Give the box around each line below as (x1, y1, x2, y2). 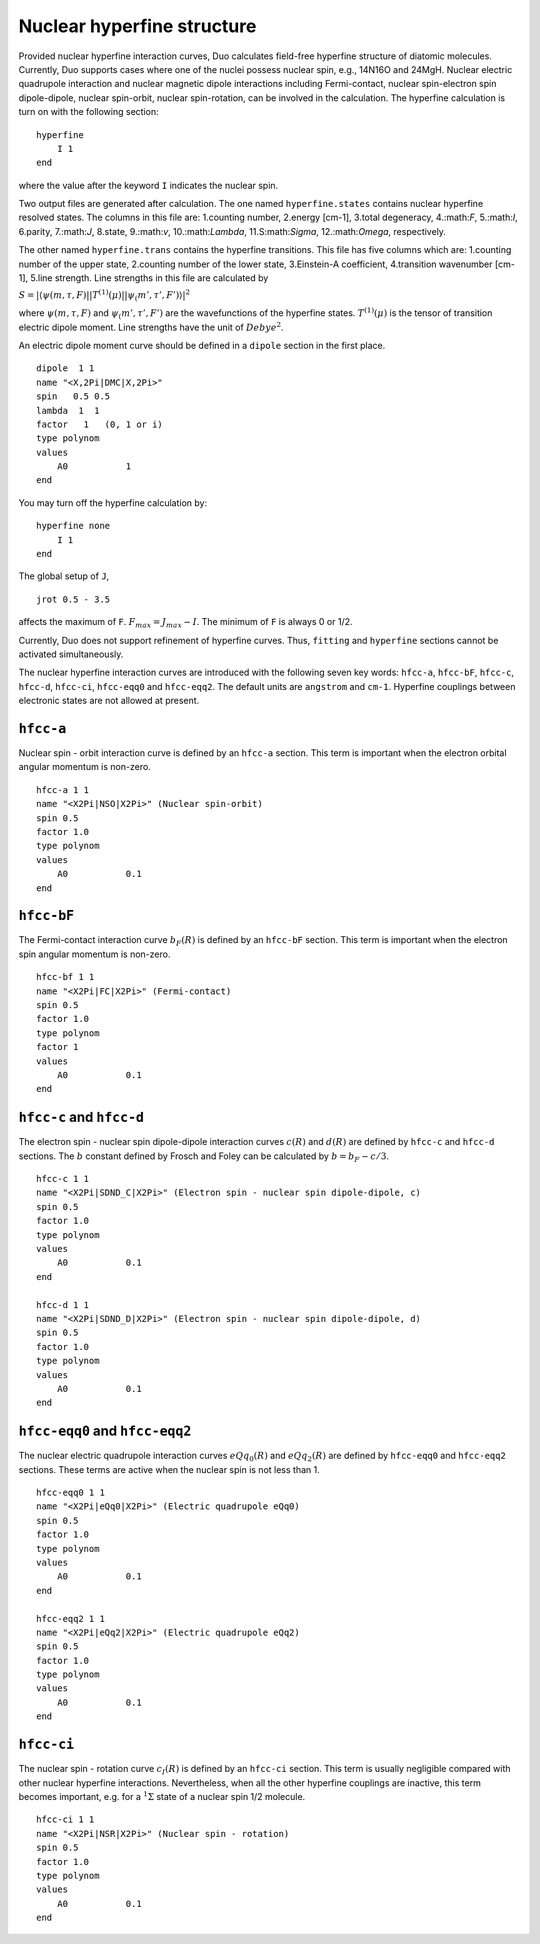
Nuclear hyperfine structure (18, 15, 257, 37)
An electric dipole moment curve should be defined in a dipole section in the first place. (18, 339, 386, 351)
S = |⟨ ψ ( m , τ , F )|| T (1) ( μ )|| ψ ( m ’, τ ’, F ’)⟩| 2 (18, 288, 190, 304)
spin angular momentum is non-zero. (18, 948, 171, 960)
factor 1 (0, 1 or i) (36, 418, 164, 430)
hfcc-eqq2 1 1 (36, 1613, 105, 1624)
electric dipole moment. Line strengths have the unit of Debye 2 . (18, 320, 284, 333)
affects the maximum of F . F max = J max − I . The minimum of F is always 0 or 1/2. (18, 616, 354, 630)
